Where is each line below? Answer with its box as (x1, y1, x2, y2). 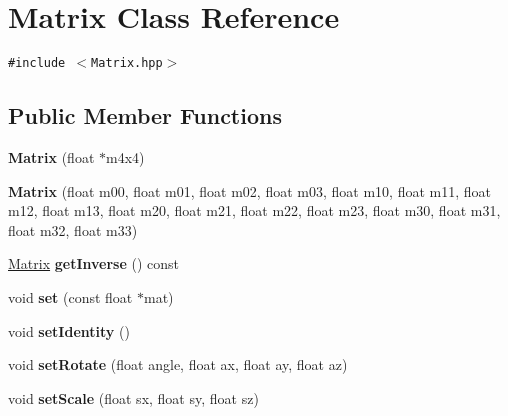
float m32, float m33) (8, 219, 138, 240)
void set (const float (8, 286, 133, 307)
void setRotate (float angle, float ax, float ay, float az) (8, 354, 348, 375)
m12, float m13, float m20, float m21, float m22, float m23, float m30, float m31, (8, 200, 501, 221)
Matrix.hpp (91, 56, 163, 71)
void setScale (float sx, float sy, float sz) (8, 387, 259, 408)
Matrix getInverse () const (8, 253, 180, 274)
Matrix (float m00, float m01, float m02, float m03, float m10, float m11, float (8, 180, 491, 201)
